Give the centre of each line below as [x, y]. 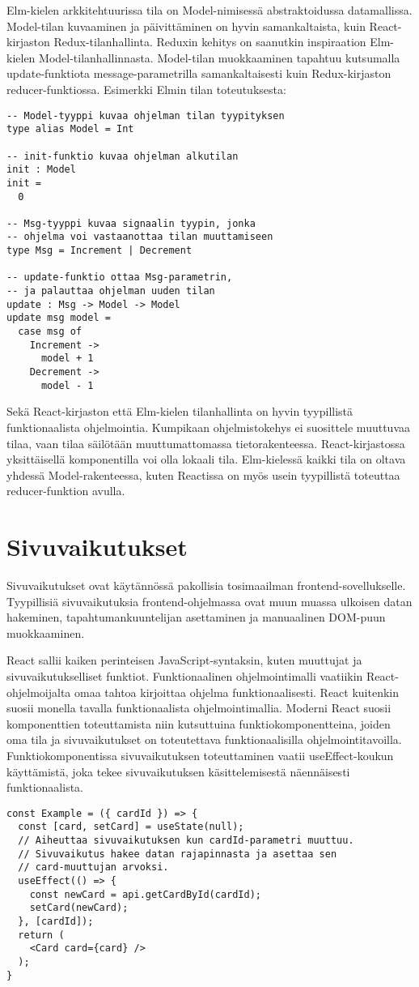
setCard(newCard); [79, 908]
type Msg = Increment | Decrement [99, 251]
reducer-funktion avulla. [66, 491]
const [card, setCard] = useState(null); [131, 827]
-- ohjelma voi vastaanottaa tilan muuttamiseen [140, 237]
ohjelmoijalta [39, 692]
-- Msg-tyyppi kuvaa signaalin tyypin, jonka [131, 223]
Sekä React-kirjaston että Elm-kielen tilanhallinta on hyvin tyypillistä [180, 411]
